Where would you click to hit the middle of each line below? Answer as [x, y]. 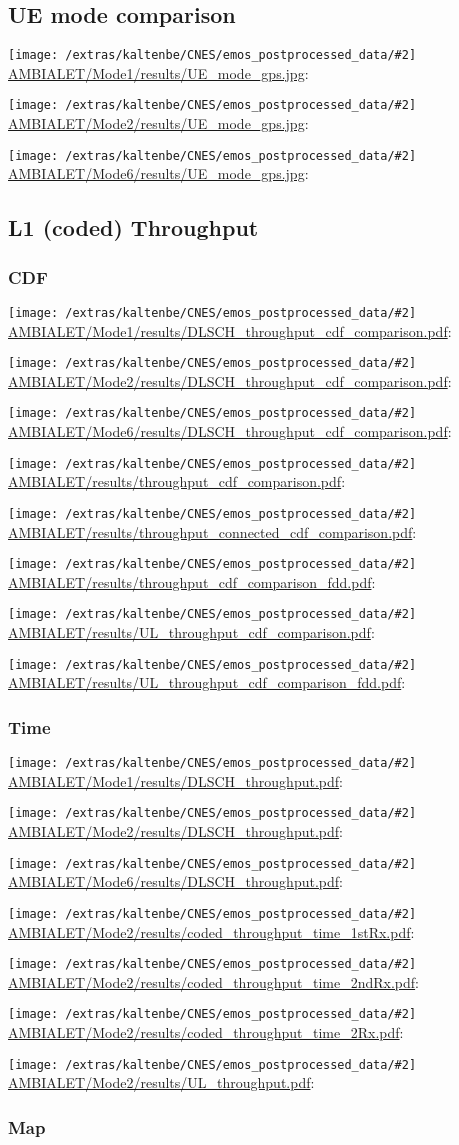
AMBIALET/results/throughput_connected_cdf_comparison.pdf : [212, 531]
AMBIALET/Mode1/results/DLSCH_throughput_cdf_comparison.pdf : [230, 330]
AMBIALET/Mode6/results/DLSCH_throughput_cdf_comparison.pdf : [230, 431]
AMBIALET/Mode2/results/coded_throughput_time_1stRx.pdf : [211, 931]
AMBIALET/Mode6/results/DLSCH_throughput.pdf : [175, 881]
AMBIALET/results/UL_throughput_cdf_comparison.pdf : [191, 632]
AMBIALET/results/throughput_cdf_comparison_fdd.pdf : [192, 581]
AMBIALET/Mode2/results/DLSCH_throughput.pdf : [175, 831]
